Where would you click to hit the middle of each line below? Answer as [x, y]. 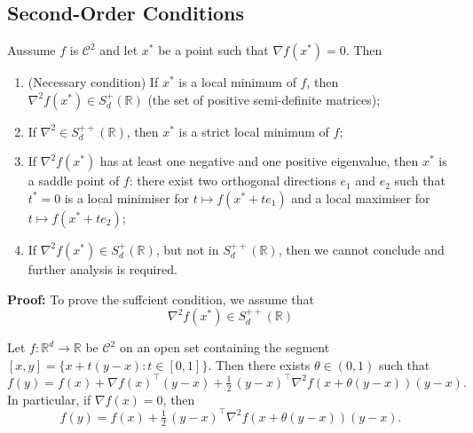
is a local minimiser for [127, 197]
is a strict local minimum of [254, 131]
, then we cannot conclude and [361, 249]
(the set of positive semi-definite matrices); [264, 99]
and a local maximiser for [361, 197]
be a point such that [213, 50]
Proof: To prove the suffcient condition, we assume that [161, 299]
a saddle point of [74, 181]
